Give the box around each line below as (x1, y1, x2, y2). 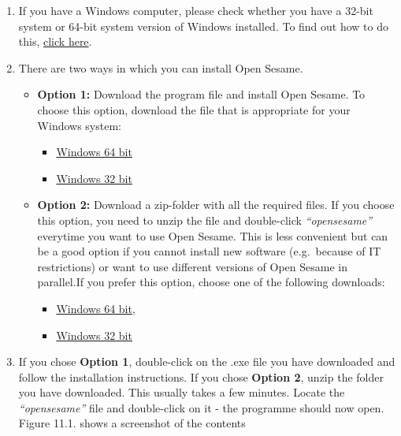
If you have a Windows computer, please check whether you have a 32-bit (18, 2, 373, 18)
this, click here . (18, 33, 92, 50)
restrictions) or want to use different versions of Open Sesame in (37, 258, 347, 274)
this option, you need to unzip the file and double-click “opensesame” (37, 211, 373, 228)
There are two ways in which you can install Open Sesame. (18, 59, 303, 76)
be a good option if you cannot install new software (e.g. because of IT (37, 243, 381, 259)
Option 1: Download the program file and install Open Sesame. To (37, 86, 366, 102)
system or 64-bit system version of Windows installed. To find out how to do (18, 17, 389, 34)
